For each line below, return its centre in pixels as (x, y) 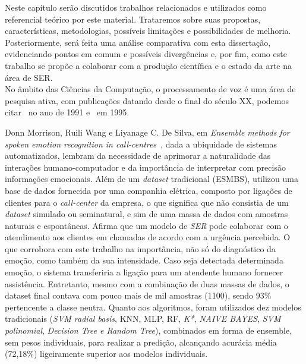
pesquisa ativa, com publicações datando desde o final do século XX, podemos (147, 100)
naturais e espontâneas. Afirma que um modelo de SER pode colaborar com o (146, 225)
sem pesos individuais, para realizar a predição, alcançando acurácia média (141, 342)
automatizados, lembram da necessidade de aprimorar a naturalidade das (138, 156)
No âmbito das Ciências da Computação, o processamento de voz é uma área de (150, 89)
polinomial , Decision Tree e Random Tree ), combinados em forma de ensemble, (149, 330)
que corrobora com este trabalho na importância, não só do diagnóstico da (140, 248)
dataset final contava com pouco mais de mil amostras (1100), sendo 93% (138, 295)
